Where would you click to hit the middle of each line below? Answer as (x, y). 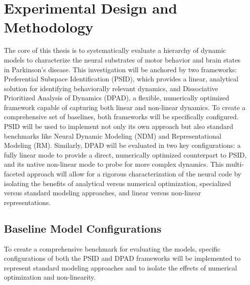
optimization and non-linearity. (50, 277)
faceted (15, 174)
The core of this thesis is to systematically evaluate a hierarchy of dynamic (115, 50)
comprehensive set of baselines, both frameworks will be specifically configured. (121, 117)
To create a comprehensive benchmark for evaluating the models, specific (112, 248)
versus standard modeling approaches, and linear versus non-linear (102, 193)
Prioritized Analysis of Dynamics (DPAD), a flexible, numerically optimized (117, 98)
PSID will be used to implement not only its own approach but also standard (119, 126)
